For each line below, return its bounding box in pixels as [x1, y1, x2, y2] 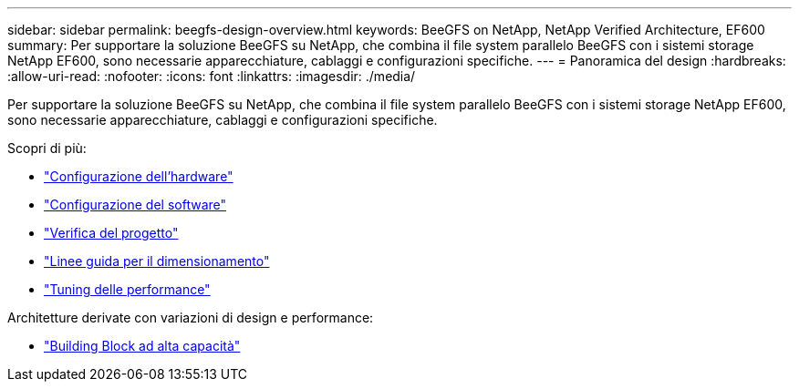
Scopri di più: [7, 140, 87, 156]
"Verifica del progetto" [44, 225, 179, 241]
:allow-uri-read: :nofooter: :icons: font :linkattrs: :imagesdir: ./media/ [7, 68, 416, 84]
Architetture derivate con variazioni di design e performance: [7, 310, 374, 325]
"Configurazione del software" [44, 197, 227, 212]
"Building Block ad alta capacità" [44, 338, 241, 353]
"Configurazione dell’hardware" [44, 169, 233, 184]
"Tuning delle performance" [44, 282, 211, 297]
